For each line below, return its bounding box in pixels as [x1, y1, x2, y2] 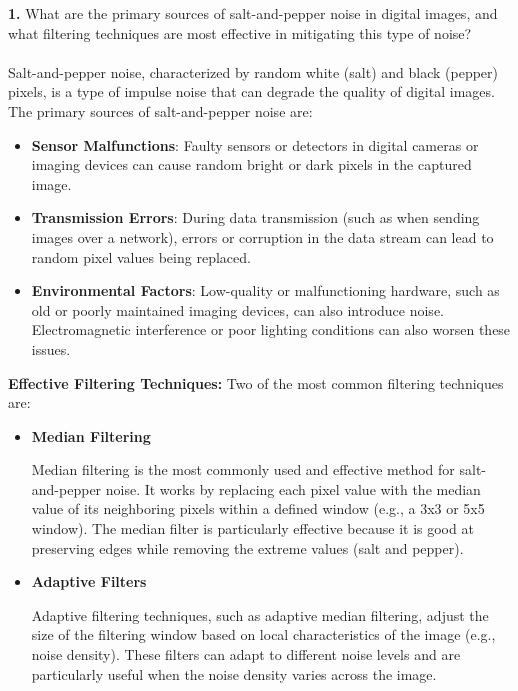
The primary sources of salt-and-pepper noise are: [8, 100, 313, 121]
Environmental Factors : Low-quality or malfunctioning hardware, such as [31, 280, 500, 301]
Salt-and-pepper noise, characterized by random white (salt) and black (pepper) [8, 61, 498, 82]
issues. [31, 338, 71, 359]
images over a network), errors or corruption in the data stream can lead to [31, 226, 494, 247]
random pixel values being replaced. [31, 246, 251, 267]
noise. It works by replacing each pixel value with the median [105, 478, 481, 499]
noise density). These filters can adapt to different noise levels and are [31, 644, 461, 665]
